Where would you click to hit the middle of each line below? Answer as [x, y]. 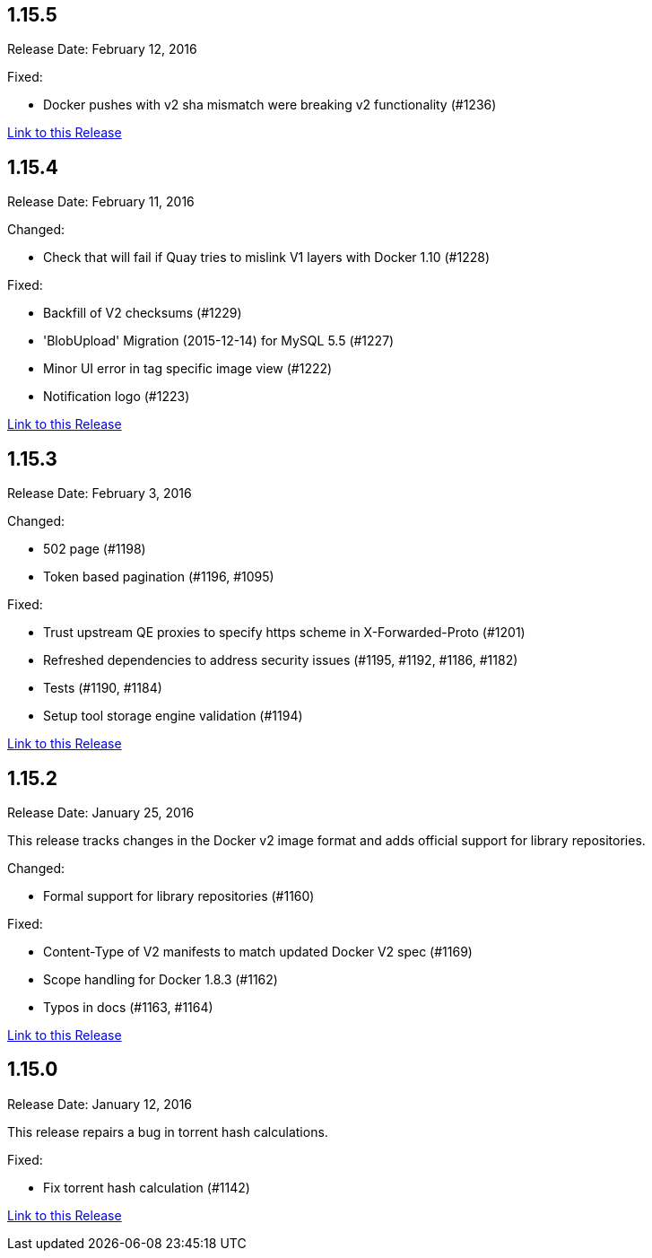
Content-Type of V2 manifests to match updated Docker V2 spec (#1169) [258, 951]
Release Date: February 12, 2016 [102, 49]
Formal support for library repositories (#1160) [179, 895]
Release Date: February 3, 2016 [100, 494]
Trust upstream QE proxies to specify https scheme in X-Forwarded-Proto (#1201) [284, 633]
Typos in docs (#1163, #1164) [128, 1007]
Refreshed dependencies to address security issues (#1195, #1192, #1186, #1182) [281, 660]
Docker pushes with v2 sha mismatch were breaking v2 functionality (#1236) [270, 105]
